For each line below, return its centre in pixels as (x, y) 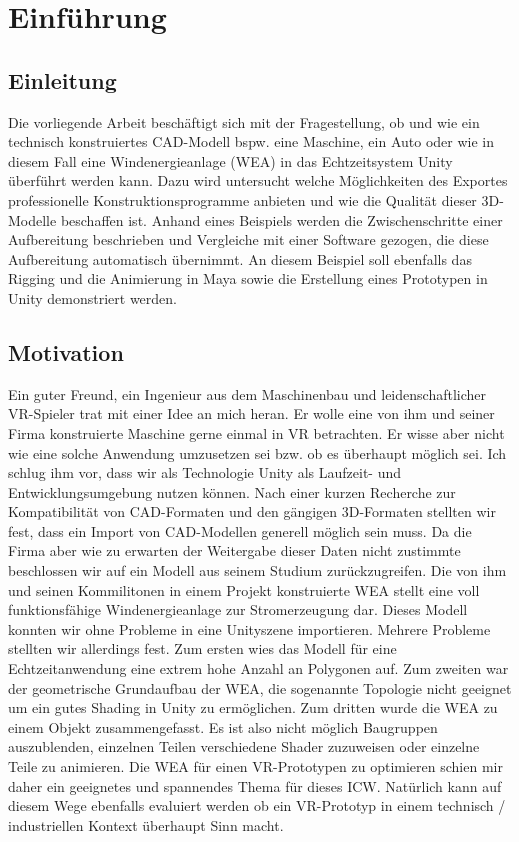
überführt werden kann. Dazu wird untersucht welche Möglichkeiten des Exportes (258, 180)
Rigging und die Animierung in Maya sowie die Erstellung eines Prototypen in (248, 278)
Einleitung (62, 79)
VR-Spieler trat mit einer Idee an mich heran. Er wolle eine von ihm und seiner (251, 413)
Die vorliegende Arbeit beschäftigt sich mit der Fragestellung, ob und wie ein (244, 121)
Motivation (66, 351)
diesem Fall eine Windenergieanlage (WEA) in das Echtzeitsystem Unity (230, 160)
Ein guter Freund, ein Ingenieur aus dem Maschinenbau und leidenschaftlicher (247, 393)
